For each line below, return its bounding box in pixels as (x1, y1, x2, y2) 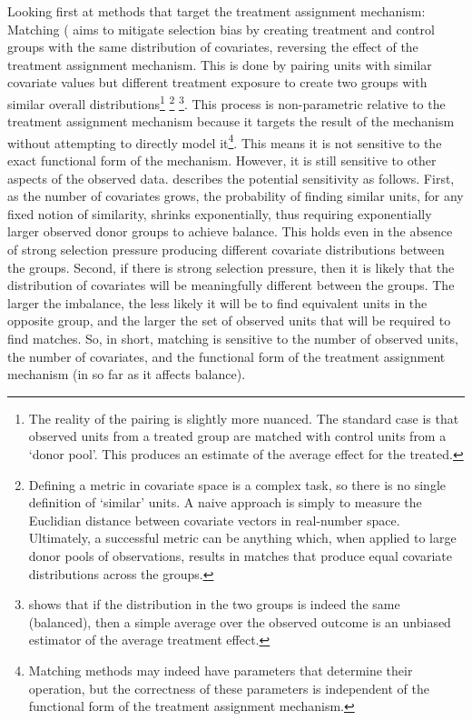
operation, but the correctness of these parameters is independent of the (28, 678, 429, 697)
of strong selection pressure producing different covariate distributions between (7, 240, 445, 259)
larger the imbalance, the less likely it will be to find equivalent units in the (7, 293, 428, 312)
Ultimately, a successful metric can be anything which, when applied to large (28, 528, 457, 547)
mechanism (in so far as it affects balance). (7, 365, 246, 384)
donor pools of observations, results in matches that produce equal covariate (28, 546, 452, 565)
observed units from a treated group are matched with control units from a (28, 426, 447, 446)
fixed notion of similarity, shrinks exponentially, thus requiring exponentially (7, 204, 432, 223)
